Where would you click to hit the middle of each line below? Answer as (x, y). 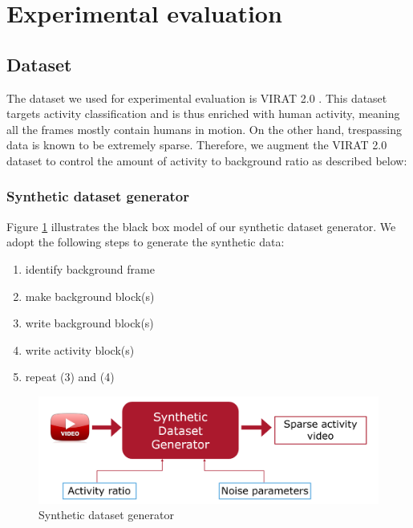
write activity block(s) (80, 349)
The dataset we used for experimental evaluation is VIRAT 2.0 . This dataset (197, 97)
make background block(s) (90, 296)
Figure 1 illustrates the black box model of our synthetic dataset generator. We (201, 226)
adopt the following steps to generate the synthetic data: (146, 242)
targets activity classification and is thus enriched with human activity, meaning (203, 114)
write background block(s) (89, 323)
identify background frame (90, 268)
